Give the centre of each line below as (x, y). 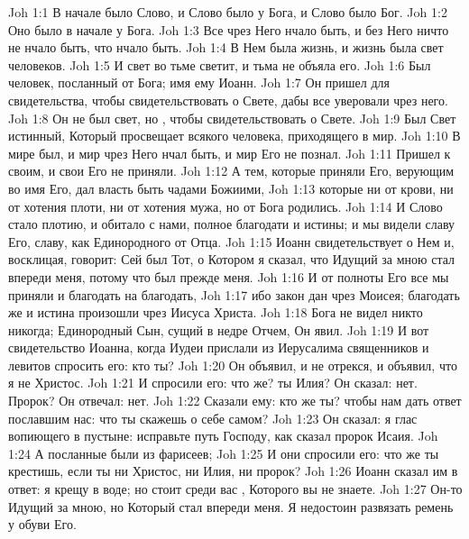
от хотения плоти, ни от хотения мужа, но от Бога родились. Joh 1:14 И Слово (225, 206)
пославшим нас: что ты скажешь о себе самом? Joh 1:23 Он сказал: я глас (213, 418)
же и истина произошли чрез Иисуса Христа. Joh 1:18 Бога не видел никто (216, 312)
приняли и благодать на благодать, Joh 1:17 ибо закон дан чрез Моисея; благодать (234, 294)
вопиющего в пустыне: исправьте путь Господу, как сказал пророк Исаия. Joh (223, 436)
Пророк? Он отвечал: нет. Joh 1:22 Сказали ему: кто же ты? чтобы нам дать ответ (235, 401)
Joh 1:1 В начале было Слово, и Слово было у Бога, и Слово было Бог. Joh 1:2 (228, 12)
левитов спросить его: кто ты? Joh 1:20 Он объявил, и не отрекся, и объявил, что (233, 365)
